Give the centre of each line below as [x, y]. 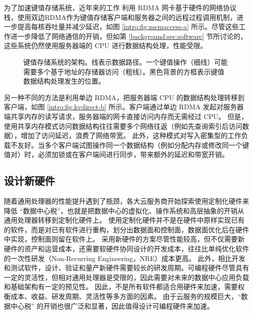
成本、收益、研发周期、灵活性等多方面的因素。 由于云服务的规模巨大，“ [126, 296]
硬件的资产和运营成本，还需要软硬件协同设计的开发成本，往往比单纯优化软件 [126, 249]
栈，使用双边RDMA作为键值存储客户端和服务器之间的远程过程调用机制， [120, 17]
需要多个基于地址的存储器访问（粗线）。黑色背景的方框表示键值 [124, 71]
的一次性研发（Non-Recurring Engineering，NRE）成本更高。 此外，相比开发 [125, 258]
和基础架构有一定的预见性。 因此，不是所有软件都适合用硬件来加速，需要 [121, 287]
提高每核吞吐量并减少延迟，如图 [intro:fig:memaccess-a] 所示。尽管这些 [128, 26]
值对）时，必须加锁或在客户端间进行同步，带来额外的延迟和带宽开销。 [116, 154]
